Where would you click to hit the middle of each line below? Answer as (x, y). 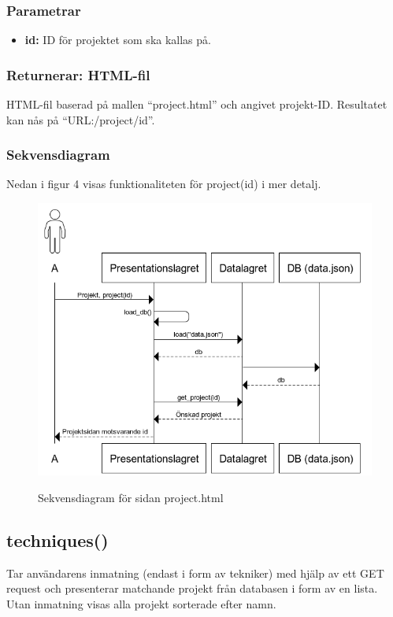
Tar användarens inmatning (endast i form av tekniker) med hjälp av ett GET (195, 573)
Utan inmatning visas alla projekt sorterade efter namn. (141, 603)
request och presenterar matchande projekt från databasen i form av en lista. (192, 588)
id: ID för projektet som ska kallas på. (118, 40)
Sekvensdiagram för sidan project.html (131, 497)
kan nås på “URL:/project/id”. (81, 119)
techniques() (57, 539)
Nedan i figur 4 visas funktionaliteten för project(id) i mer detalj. (164, 184)
